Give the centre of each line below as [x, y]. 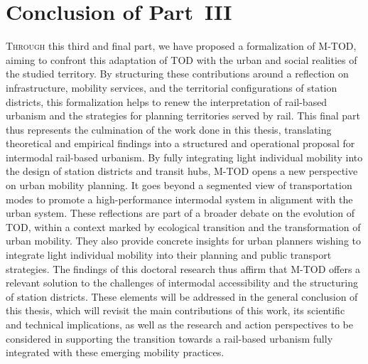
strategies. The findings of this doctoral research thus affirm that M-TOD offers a [183, 268]
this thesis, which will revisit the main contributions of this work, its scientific [175, 310]
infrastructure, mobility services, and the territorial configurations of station [172, 87]
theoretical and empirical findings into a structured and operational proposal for [180, 143]
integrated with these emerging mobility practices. [115, 352]
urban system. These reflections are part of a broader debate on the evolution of [180, 213]
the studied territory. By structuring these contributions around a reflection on [177, 74]
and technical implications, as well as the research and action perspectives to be [179, 324]
